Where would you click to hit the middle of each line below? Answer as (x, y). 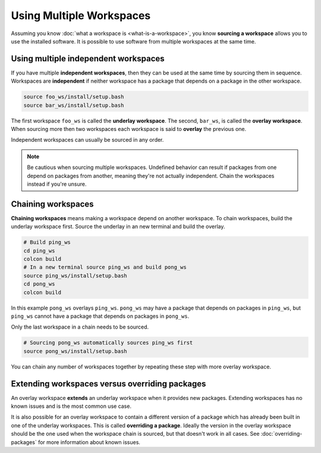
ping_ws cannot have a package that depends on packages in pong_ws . (100, 316)
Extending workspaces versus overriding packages (108, 384)
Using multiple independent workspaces (88, 59)
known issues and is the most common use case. (71, 406)
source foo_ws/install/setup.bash (74, 97)
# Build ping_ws (47, 242)
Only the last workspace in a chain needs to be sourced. (80, 327)
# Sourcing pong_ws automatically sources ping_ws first (108, 343)
